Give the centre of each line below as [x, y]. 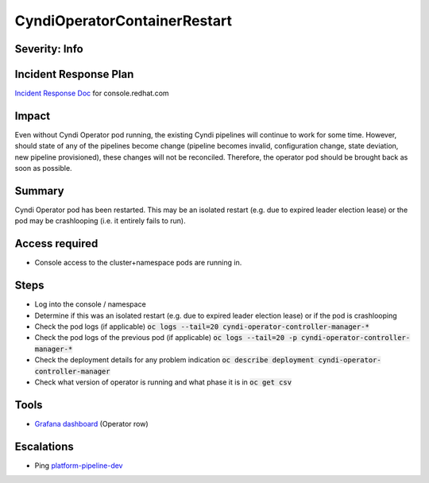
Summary [39, 191]
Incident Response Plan [74, 74]
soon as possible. [43, 168]
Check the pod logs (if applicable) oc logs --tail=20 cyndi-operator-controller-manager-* [202, 327]
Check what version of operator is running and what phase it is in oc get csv [163, 382]
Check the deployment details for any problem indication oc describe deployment [174, 360]
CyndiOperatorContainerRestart [123, 21]
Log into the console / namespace [90, 304]
